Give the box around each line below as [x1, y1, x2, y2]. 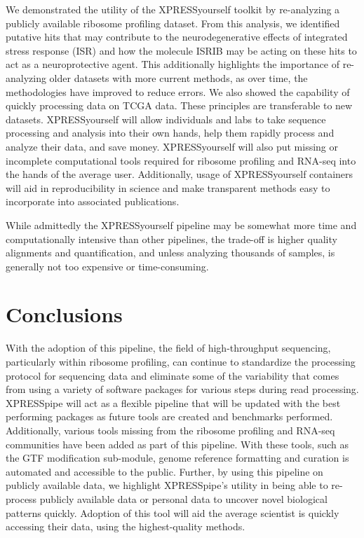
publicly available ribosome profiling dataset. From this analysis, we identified [6, 15, 340, 30]
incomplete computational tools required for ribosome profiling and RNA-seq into [6, 153, 356, 167]
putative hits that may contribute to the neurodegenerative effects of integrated [6, 29, 348, 44]
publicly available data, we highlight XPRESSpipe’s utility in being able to [6, 478, 328, 492]
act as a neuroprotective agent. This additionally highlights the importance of [6, 57, 339, 71]
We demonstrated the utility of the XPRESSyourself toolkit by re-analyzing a [6, 2, 340, 16]
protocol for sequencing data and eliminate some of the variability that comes [6, 368, 339, 382]
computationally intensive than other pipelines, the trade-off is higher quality [6, 231, 337, 246]
